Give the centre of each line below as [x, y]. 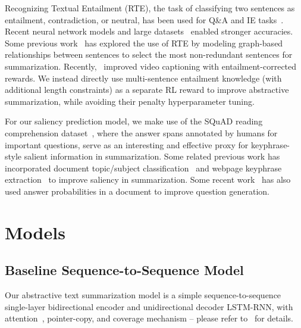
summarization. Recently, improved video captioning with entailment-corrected [151, 66]
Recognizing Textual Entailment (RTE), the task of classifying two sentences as [150, 8]
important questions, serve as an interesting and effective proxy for [127, 144]
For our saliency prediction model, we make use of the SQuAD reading [134, 121]
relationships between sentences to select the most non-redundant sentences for [149, 54]
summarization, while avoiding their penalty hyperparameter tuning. [130, 101]
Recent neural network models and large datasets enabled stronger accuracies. [149, 31]
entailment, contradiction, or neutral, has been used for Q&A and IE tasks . [144, 19]
